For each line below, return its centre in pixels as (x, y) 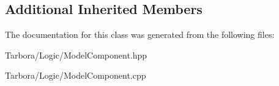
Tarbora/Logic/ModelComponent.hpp (76, 55)
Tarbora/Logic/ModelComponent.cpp (76, 75)
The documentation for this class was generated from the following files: (140, 34)
